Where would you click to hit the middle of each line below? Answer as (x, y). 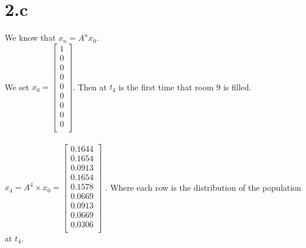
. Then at (90, 87)
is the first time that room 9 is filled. (185, 87)
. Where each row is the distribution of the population (203, 187)
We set (17, 87)
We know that (30, 37)
